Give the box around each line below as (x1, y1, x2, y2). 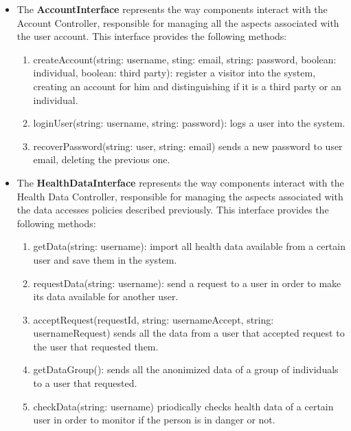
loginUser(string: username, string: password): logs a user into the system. (33, 116, 346, 130)
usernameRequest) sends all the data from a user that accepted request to (33, 326, 345, 340)
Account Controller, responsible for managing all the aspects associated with (16, 15, 339, 30)
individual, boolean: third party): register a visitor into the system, (33, 65, 316, 80)
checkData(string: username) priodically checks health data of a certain (33, 399, 334, 413)
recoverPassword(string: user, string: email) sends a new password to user (33, 138, 343, 153)
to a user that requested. (33, 376, 137, 390)
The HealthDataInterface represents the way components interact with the (16, 175, 344, 189)
